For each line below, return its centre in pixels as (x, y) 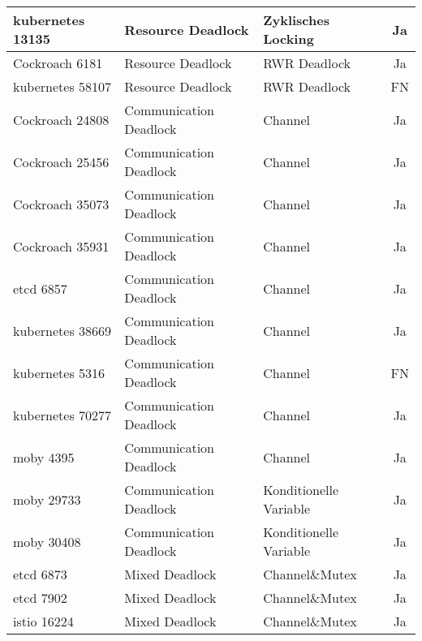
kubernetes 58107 (62, 86)
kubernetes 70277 (62, 415)
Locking (289, 39)
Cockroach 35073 (61, 204)
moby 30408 (47, 541)
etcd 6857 (40, 288)
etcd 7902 (40, 598)
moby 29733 (47, 499)
